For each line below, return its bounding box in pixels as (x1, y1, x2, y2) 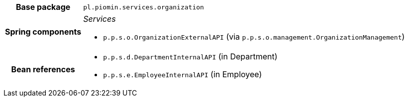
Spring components (5, 27, 82, 37)
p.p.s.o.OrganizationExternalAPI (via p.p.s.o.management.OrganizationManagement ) (103, 32, 405, 42)
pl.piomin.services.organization (83, 3, 204, 11)
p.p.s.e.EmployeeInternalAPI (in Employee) (103, 69, 262, 79)
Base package (15, 2, 71, 12)
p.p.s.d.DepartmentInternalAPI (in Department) (103, 51, 278, 61)
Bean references (11, 64, 75, 74)
